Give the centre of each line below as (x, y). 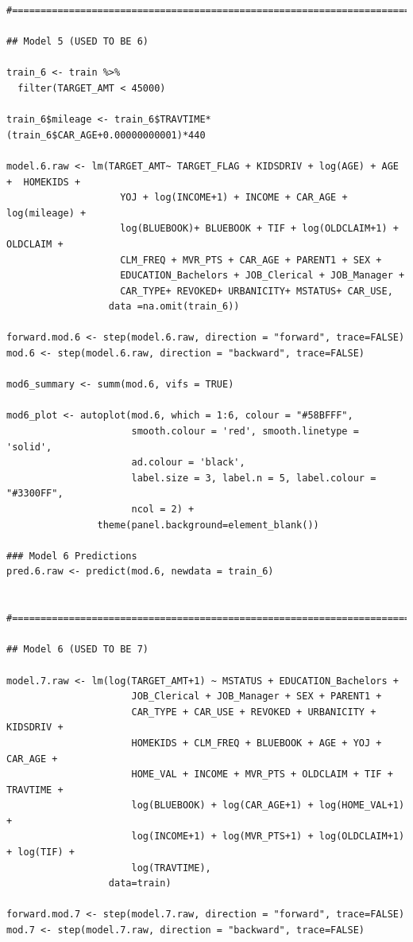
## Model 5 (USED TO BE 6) (77, 42)
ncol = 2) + (163, 509)
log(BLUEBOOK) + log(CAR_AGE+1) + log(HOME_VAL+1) (268, 806)
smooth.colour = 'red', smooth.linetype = (245, 432)
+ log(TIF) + (41, 852)
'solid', (29, 447)
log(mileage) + (46, 213)
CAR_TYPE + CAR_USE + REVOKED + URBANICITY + (254, 712)
